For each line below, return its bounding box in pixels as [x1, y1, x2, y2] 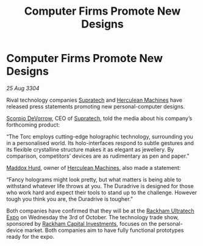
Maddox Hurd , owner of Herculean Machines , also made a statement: [6, 164, 181, 171]
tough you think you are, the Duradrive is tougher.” [6, 195, 133, 202]
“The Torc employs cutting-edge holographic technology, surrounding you [6, 133, 193, 140]
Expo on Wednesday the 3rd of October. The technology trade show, [6, 213, 179, 220]
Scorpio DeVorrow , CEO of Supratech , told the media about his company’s [6, 114, 193, 122]
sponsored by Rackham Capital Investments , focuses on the [6, 220, 157, 227]
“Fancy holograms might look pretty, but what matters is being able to [6, 175, 182, 183]
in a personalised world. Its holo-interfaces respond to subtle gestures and [6, 139, 194, 147]
